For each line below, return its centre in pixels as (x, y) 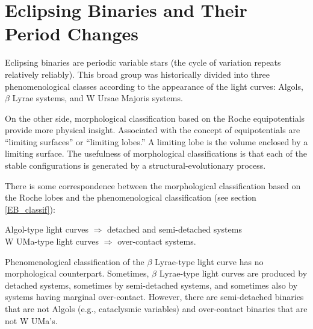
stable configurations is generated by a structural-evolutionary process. (135, 165)
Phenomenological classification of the (75, 261)
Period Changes (72, 33)
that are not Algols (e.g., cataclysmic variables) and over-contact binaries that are (156, 309)
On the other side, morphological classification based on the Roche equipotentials (155, 118)
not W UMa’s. (31, 320)
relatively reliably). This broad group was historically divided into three (137, 74)
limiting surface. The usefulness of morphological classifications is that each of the (156, 153)
